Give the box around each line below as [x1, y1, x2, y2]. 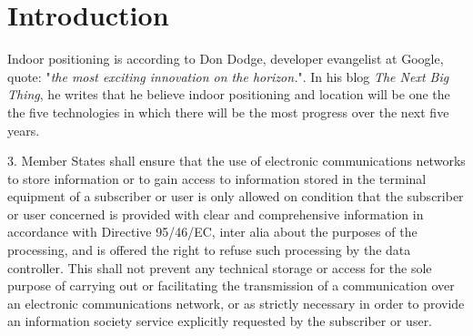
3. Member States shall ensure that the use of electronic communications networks [7, 151, 466, 170]
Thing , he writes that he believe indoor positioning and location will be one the [7, 85, 450, 104]
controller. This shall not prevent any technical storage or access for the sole [7, 258, 432, 277]
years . [7, 120, 40, 139]
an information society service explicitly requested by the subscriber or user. [7, 311, 433, 331]
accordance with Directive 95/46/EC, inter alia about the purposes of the [7, 222, 418, 241]
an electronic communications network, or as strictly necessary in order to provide [7, 293, 465, 312]
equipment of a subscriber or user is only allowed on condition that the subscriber [7, 187, 464, 206]
